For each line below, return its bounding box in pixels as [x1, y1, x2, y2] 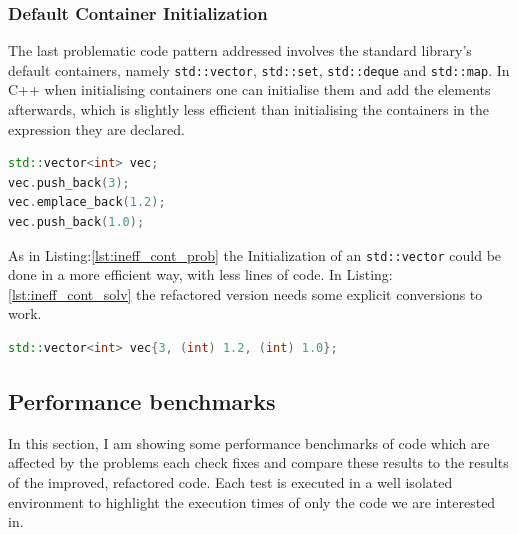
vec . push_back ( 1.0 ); [8, 215, 145, 230]
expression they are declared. [8, 118, 185, 139]
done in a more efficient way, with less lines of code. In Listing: [8, 264, 393, 285]
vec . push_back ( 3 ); [8, 175, 130, 190]
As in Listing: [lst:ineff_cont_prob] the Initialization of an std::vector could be [8, 244, 502, 265]
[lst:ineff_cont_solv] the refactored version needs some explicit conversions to [8, 283, 483, 304]
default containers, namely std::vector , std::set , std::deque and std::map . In [8, 59, 510, 80]
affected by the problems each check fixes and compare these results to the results [8, 452, 509, 473]
